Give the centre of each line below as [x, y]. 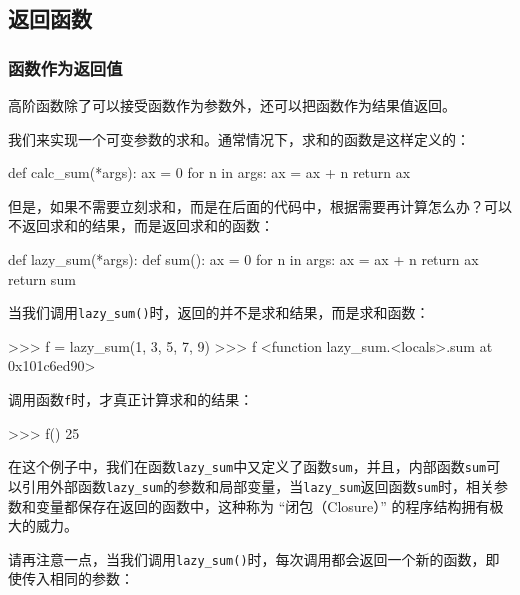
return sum [42, 278]
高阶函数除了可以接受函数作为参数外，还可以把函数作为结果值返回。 [232, 105]
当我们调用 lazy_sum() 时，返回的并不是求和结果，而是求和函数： [219, 312]
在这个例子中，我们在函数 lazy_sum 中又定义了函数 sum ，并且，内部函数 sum [247, 466]
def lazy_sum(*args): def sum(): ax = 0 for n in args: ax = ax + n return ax [243, 258]
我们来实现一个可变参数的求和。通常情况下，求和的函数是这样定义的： [239, 138]
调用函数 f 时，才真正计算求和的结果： [131, 399]
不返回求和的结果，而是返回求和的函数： [141, 225]
